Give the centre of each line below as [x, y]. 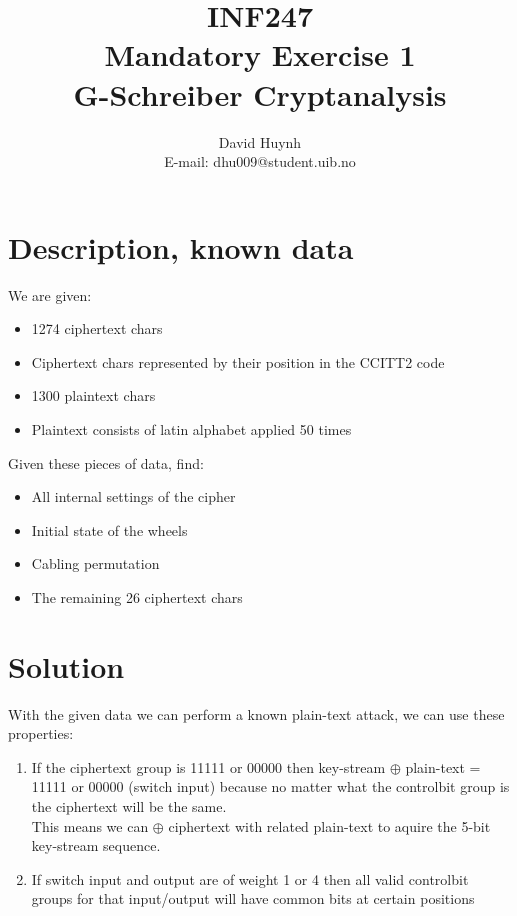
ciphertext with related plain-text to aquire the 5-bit [329, 825]
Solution [66, 665]
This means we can [90, 825]
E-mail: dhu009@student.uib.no [260, 161]
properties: [41, 733]
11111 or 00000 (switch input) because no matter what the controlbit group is [270, 786]
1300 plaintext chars [93, 395]
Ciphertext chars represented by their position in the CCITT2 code [238, 361]
